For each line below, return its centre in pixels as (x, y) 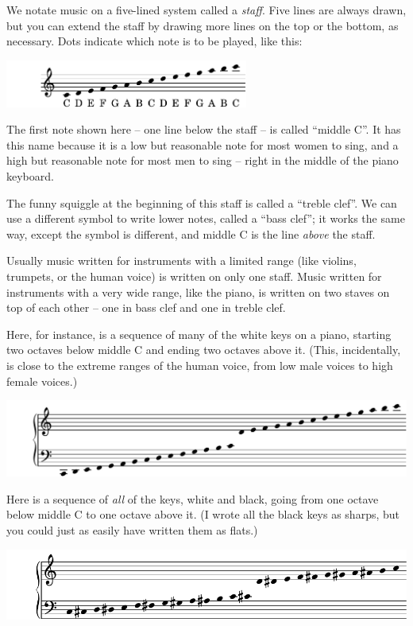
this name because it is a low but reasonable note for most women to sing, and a (203, 144)
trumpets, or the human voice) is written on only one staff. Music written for (194, 276)
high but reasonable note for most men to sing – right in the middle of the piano (203, 160)
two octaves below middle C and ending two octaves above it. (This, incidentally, (204, 350)
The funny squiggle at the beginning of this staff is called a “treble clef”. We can (202, 202)
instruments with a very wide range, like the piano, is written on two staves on (198, 292)
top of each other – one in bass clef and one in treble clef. (146, 307)
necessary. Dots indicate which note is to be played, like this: (154, 41)
